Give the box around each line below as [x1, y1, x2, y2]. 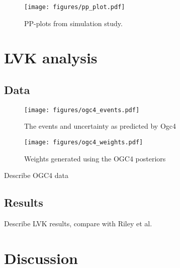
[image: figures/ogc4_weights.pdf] [24, 139, 143, 146]
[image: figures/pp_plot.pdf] [24, 4, 125, 11]
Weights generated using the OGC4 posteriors [24, 153, 166, 163]
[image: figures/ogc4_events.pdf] [24, 106, 140, 114]
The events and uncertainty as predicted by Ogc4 [24, 121, 176, 131]
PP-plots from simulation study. [24, 18, 123, 28]
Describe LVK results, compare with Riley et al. [4, 218, 152, 229]
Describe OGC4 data [4, 170, 68, 181]
